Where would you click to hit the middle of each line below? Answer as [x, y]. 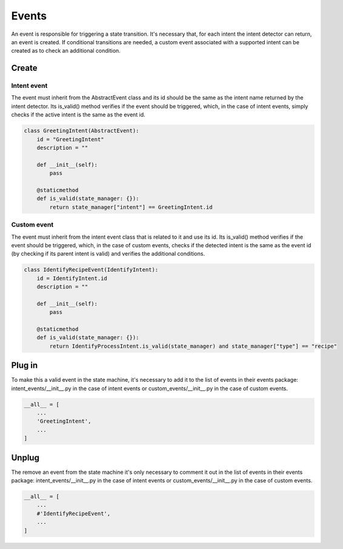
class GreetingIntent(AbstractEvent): [82, 131]
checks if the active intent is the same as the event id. [78, 115]
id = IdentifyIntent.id [72, 278]
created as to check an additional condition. [66, 51]
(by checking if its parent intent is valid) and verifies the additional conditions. [108, 254]
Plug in [25, 366]
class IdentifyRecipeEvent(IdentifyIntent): [91, 270]
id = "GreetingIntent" [70, 139]
